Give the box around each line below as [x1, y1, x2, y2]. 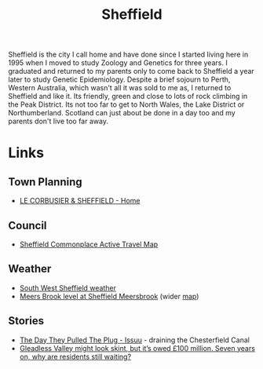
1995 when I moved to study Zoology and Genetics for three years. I [8, 58, 228, 68]
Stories [8, 314, 45, 327]
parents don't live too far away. [8, 116, 108, 126]
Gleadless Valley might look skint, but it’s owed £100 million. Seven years [19, 343, 255, 353]
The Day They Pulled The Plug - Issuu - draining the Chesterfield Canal [19, 335, 250, 345]
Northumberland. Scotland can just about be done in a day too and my [8, 108, 236, 118]
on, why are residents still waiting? [19, 352, 132, 361]
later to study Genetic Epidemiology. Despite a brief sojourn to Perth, [8, 75, 231, 84]
